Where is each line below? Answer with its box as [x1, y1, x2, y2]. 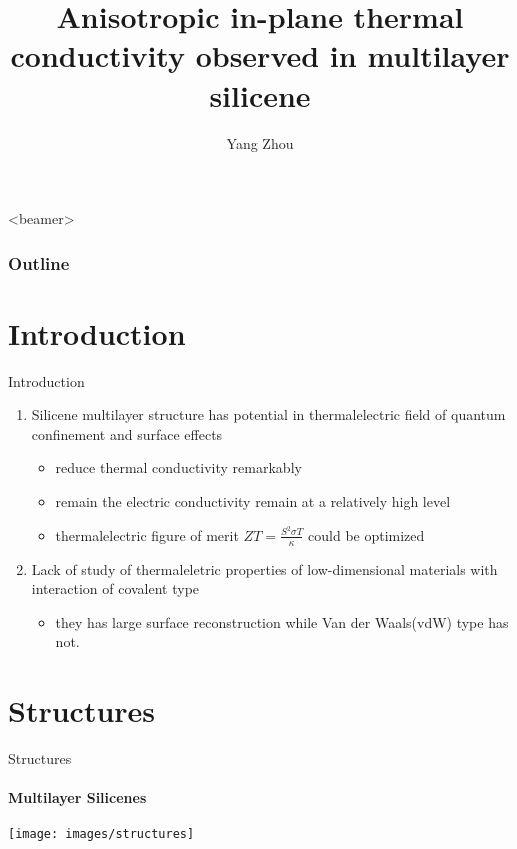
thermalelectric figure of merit [55, 524, 239, 545]
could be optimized [308, 524, 425, 545]
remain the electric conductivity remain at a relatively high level [55, 491, 451, 512]
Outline [8, 250, 70, 275]
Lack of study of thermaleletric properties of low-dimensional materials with [31, 558, 498, 579]
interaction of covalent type [31, 578, 200, 599]
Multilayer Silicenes [8, 787, 147, 808]
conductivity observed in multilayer [10, 35, 510, 76]
